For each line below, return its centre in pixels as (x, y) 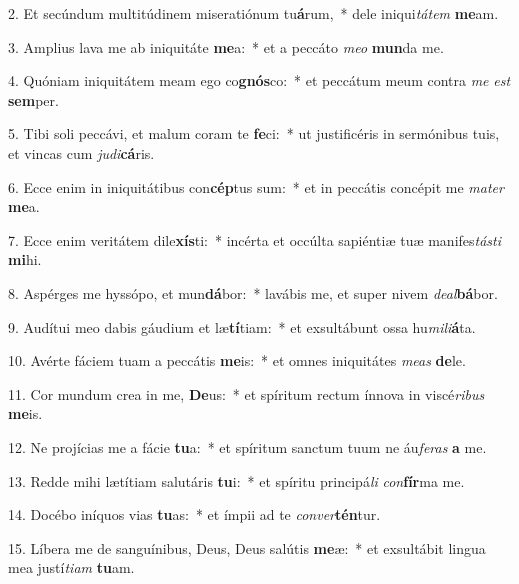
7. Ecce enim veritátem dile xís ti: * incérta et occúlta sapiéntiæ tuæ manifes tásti (255, 239)
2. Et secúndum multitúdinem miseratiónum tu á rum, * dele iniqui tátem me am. (253, 13)
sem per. (33, 99)
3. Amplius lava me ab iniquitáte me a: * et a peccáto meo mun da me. (226, 46)
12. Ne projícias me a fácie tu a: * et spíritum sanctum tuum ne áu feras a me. (247, 446)
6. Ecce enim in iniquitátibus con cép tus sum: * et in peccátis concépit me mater (256, 186)
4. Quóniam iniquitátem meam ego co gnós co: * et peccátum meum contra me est (259, 80)
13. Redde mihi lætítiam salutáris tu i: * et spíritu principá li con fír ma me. (236, 480)
